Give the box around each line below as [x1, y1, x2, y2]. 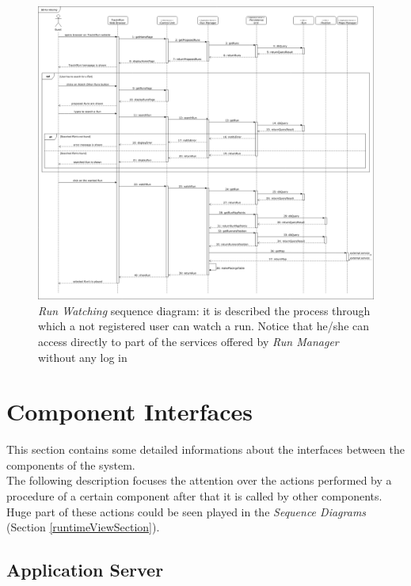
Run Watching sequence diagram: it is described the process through [38, 302, 371, 318]
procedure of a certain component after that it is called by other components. [6, 488, 382, 504]
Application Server [6, 557, 164, 582]
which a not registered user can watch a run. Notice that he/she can [38, 318, 370, 334]
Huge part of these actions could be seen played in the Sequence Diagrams [6, 503, 367, 519]
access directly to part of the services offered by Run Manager [38, 333, 339, 349]
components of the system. [6, 456, 135, 473]
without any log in [38, 348, 127, 365]
